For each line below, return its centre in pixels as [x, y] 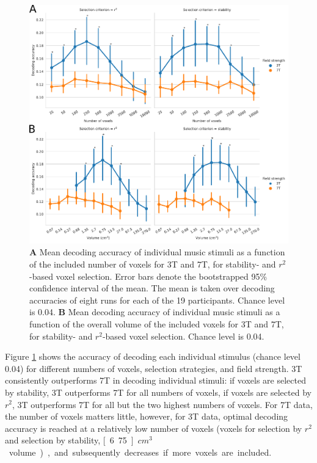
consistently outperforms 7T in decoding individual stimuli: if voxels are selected [155, 380]
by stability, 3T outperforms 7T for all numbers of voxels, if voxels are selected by [158, 392]
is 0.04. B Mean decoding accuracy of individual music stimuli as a [155, 312]
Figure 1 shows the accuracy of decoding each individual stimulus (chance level [153, 356]
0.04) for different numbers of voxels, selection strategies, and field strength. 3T [154, 368]
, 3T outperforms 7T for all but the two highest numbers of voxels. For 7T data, [162, 404]
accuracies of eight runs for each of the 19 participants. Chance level [157, 300]
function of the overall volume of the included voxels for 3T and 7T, [157, 323]
